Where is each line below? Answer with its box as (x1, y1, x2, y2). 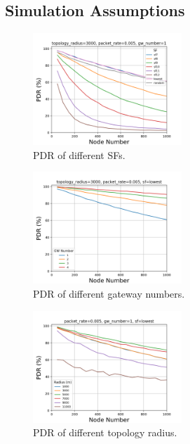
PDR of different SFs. (33, 147, 125, 162)
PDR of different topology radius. (33, 425, 177, 440)
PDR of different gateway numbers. (33, 286, 185, 300)
